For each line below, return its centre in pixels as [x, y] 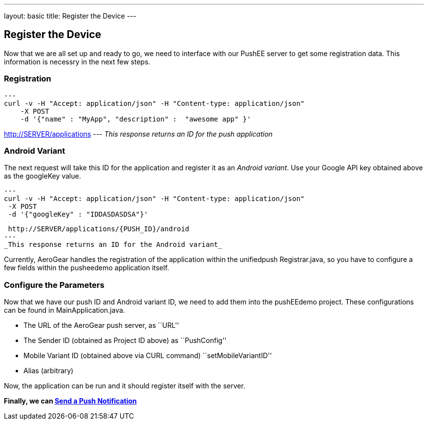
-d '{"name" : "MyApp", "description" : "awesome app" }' [136, 119]
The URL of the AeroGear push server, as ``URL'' [101, 325]
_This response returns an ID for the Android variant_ [113, 245]
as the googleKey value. [43, 176]
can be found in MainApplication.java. [64, 310]
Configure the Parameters [54, 285]
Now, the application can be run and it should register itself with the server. [125, 386]
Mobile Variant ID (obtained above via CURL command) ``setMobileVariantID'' [148, 356]
